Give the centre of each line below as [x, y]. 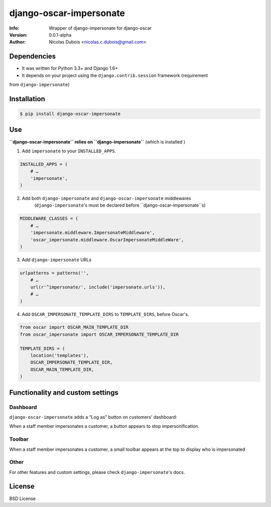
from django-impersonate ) [39, 85]
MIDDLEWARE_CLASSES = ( [49, 219]
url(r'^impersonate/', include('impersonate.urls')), [98, 287]
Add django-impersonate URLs [57, 260]
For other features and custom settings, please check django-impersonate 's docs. [97, 472]
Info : [14, 28]
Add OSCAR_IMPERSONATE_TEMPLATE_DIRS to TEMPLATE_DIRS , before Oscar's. [105, 314]
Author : [18, 42]
